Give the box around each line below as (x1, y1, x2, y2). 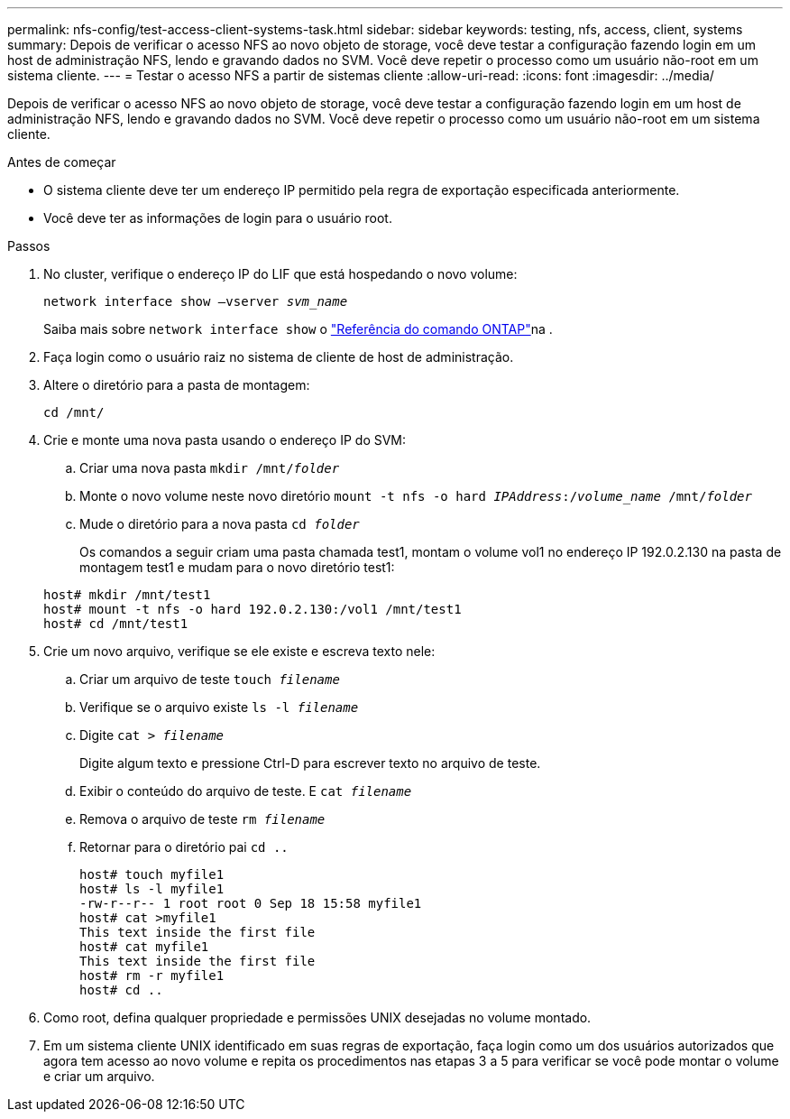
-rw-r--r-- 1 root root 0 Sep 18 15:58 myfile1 (79, 896, 422, 911)
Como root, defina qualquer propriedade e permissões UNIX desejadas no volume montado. (43, 1010, 592, 1025)
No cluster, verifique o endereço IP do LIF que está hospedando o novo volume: (43, 266, 518, 282)
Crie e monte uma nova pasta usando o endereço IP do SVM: (43, 432, 407, 448)
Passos (7, 238, 51, 254)
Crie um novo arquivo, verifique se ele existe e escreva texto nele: (43, 643, 436, 659)
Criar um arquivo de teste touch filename (79, 671, 340, 687)
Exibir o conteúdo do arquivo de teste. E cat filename (79, 783, 412, 799)
